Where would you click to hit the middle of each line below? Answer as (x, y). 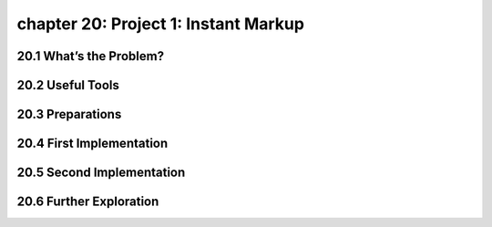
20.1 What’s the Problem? (90, 56)
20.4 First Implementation (92, 144)
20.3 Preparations (69, 114)
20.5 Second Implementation (101, 173)
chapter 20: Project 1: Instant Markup (161, 24)
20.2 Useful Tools (68, 85)
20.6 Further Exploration (88, 202)
